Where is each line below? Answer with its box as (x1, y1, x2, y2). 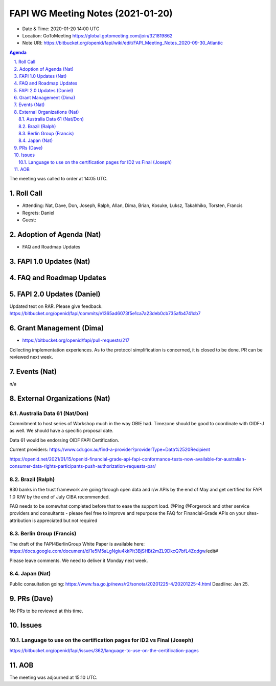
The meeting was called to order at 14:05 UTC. (9, 176, 108, 182)
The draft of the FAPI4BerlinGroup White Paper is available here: (9, 541, 145, 547)
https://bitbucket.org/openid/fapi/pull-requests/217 (22, 337, 130, 343)
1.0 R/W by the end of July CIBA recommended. (9, 493, 110, 500)
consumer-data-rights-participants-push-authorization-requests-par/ (9, 463, 156, 469)
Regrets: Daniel (22, 210, 55, 216)
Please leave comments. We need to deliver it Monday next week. (9, 557, 148, 564)
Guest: (22, 217, 36, 223)
